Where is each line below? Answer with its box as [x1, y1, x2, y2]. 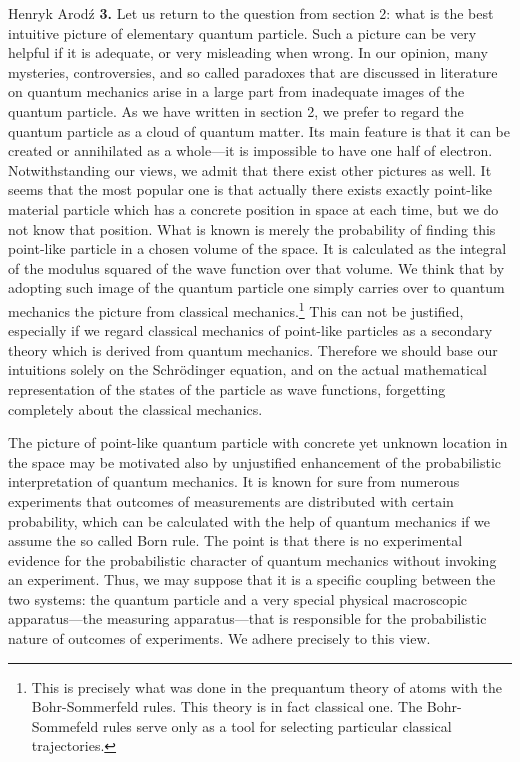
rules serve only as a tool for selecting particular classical [102, 715, 452, 736]
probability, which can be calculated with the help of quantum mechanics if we [8, 510, 490, 531]
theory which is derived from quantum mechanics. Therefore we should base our [8, 339, 498, 360]
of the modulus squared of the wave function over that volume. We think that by [8, 257, 505, 278]
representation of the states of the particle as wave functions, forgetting [8, 378, 446, 399]
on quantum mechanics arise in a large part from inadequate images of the [8, 81, 465, 102]
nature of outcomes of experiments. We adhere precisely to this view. [8, 628, 431, 649]
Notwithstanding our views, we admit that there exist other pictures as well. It [8, 159, 492, 180]
